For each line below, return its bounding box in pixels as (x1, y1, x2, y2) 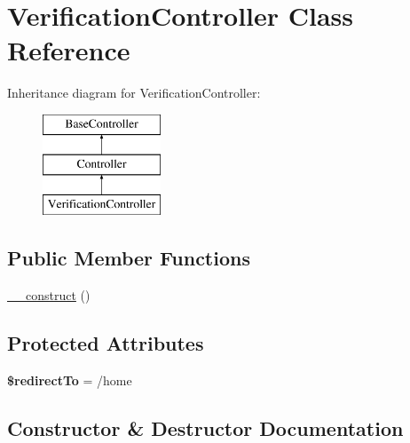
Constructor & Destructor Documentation (7, 414, 404, 441)
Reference (7, 32, 130, 68)
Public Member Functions (7, 244, 250, 272)
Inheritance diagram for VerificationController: (7, 83, 261, 102)
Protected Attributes (7, 329, 204, 357)
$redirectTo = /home (7, 370, 132, 389)
